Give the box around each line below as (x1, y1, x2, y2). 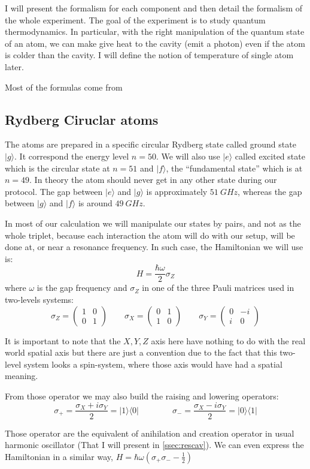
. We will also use (156, 149, 220, 162)
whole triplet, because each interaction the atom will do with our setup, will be (5, 229, 295, 241)
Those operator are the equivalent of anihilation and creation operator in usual (5, 426, 294, 439)
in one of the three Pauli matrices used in (142, 281, 294, 294)
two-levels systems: (5, 293, 74, 305)
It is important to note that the (5, 334, 121, 347)
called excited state (235, 149, 305, 162)
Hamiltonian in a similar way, (5, 450, 113, 462)
